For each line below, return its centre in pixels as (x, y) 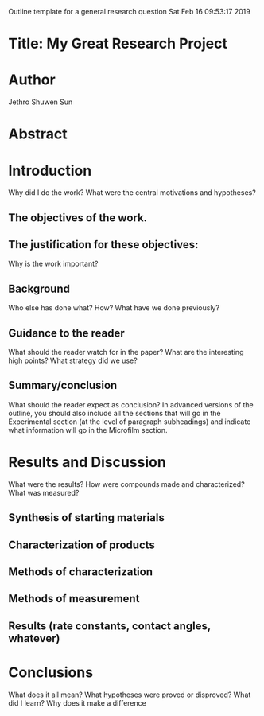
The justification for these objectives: (103, 245)
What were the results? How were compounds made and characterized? (126, 484)
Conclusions (51, 672)
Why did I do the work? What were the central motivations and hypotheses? (132, 193)
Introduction (50, 171)
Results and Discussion (87, 463)
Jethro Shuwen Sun (41, 102)
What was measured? (44, 492)
